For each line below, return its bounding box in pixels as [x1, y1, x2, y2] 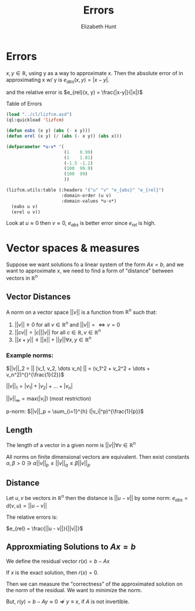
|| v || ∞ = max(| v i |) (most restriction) [6, 395, 92, 404]
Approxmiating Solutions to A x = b [6, 542, 136, 552]
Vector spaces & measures [6, 241, 140, 255]
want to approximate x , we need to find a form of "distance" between [6, 267, 174, 274]
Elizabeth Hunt [81, 23, 116, 30]
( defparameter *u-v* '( [6, 143, 65, 150]
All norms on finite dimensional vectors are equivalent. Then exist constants [6, 453, 190, 460]
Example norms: [6, 351, 54, 360]
